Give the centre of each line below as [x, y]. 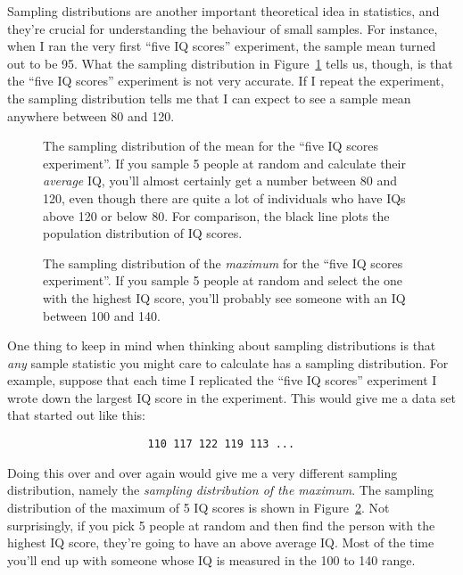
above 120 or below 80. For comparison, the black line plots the [216, 215]
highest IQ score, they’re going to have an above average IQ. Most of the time [221, 542]
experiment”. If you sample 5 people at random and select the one [223, 280]
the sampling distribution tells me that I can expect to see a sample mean [209, 98]
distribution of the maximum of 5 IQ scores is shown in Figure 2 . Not [198, 507]
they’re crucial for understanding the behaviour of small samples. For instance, [223, 28]
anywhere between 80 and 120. [91, 115]
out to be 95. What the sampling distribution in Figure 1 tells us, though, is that [230, 63]
